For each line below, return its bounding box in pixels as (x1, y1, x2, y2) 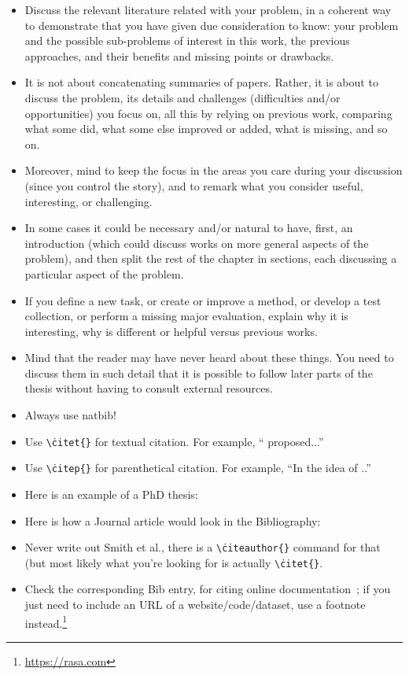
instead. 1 (24, 612, 68, 631)
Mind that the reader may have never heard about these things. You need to (24, 349, 394, 366)
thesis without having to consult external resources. (24, 380, 273, 397)
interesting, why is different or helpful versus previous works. (24, 323, 318, 339)
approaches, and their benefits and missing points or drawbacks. (24, 47, 334, 64)
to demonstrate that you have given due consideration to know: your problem (24, 17, 399, 33)
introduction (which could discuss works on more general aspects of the (24, 234, 369, 251)
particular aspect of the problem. (24, 265, 184, 282)
